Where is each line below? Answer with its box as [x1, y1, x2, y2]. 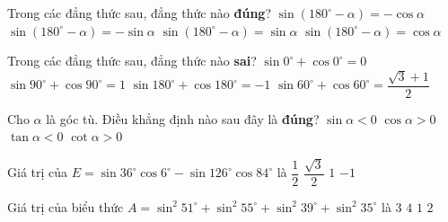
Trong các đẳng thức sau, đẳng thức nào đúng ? [7, 4, 272, 22]
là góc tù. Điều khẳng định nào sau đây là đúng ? [46, 109, 320, 128]
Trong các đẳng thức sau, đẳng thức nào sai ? [7, 51, 257, 70]
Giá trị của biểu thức [7, 197, 124, 216]
